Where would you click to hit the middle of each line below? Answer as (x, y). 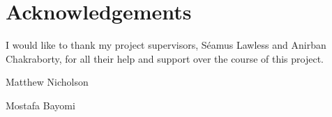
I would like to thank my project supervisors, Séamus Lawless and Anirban (166, 45)
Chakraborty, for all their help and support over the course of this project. (165, 58)
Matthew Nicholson (47, 82)
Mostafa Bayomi (40, 105)
